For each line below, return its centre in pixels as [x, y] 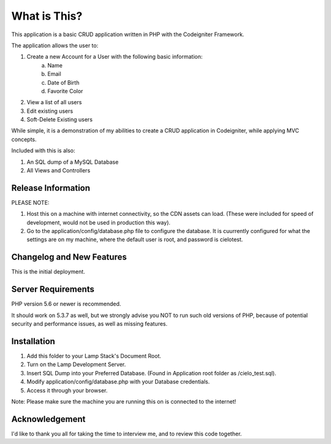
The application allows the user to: [55, 45]
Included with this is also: [43, 151]
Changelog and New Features [69, 257]
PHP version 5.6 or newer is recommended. [66, 304]
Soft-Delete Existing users [60, 120]
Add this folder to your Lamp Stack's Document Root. [94, 356]
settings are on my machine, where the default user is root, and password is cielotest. [135, 240]
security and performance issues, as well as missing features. [89, 324]
